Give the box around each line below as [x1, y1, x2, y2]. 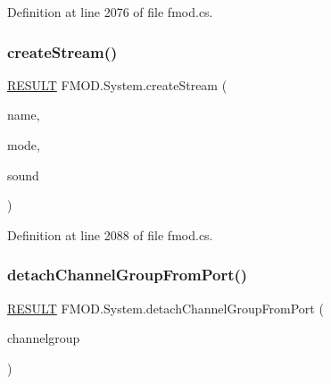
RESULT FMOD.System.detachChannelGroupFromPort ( [7, 298, 324, 317]
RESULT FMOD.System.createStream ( [7, 75, 228, 94]
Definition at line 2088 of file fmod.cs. [7, 225, 213, 244]
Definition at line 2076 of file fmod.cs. [7, 3, 213, 21]
